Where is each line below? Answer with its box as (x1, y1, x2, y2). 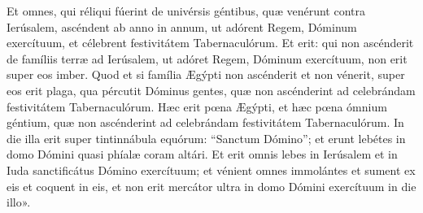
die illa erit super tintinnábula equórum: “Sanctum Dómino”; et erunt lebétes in (7, 129, 406, 146)
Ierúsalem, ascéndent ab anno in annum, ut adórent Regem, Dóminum (7, 18, 357, 35)
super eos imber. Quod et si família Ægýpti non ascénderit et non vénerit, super (7, 66, 405, 83)
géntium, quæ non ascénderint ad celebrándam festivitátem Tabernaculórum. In (7, 114, 404, 131)
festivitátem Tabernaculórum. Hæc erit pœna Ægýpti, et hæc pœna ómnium (7, 98, 387, 115)
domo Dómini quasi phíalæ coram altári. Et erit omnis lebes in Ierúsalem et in (7, 146, 398, 163)
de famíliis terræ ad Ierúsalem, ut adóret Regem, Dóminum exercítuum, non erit (7, 50, 408, 67)
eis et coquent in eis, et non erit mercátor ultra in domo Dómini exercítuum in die (7, 177, 416, 194)
